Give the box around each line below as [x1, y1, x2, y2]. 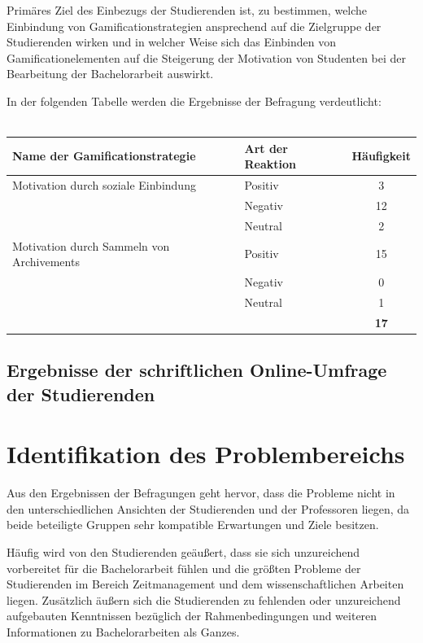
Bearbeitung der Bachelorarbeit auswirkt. [7, 65, 214, 82]
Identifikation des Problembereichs [7, 437, 405, 470]
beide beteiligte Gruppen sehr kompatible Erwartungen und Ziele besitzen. [7, 516, 379, 533]
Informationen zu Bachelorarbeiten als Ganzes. [7, 623, 240, 640]
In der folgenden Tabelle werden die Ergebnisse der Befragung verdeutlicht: [7, 92, 382, 109]
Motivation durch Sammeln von [12, 237, 170, 254]
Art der [244, 139, 288, 156]
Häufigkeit [351, 147, 411, 164]
